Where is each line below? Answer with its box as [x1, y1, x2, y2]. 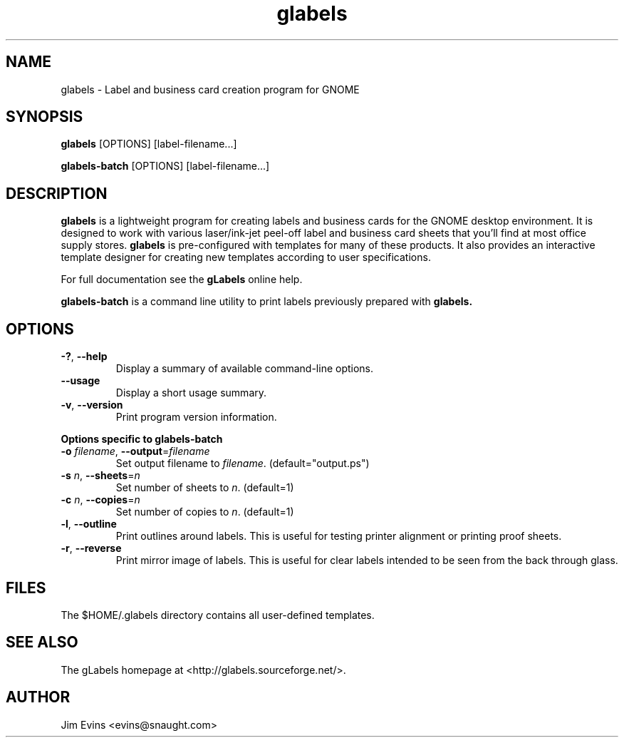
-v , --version [61, 399, 123, 411]
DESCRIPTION [6, 184, 108, 203]
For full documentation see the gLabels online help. [61, 273, 303, 286]
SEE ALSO [6, 633, 78, 652]
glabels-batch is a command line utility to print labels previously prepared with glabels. [61, 295, 473, 308]
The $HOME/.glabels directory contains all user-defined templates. [61, 608, 375, 621]
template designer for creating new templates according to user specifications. [61, 251, 431, 264]
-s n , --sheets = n [61, 469, 140, 482]
